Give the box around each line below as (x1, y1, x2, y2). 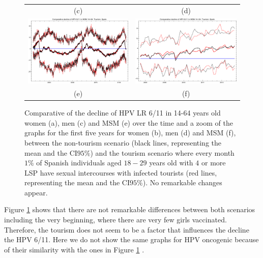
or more (201, 157, 226, 168)
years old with (149, 157, 193, 168)
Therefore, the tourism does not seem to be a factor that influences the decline (4, 224, 249, 235)
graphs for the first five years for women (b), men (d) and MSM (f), (24, 127, 236, 138)
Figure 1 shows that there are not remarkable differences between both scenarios (4, 204, 255, 215)
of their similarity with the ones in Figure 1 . (4, 244, 144, 254)
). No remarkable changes (142, 177, 222, 188)
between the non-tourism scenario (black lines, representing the (24, 137, 222, 148)
